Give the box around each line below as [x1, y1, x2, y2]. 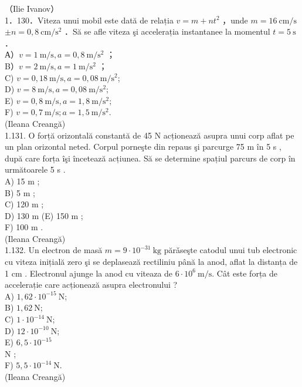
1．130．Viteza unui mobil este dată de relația [5, 14, 174, 26]
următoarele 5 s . [5, 163, 66, 176]
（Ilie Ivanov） [5, 2, 59, 14]
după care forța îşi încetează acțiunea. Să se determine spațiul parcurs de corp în [5, 152, 296, 164]
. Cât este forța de [212, 267, 277, 279]
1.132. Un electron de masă [5, 244, 103, 256]
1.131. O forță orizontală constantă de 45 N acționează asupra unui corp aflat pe [5, 129, 294, 141]
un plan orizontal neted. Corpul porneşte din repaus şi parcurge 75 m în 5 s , [5, 140, 281, 153]
